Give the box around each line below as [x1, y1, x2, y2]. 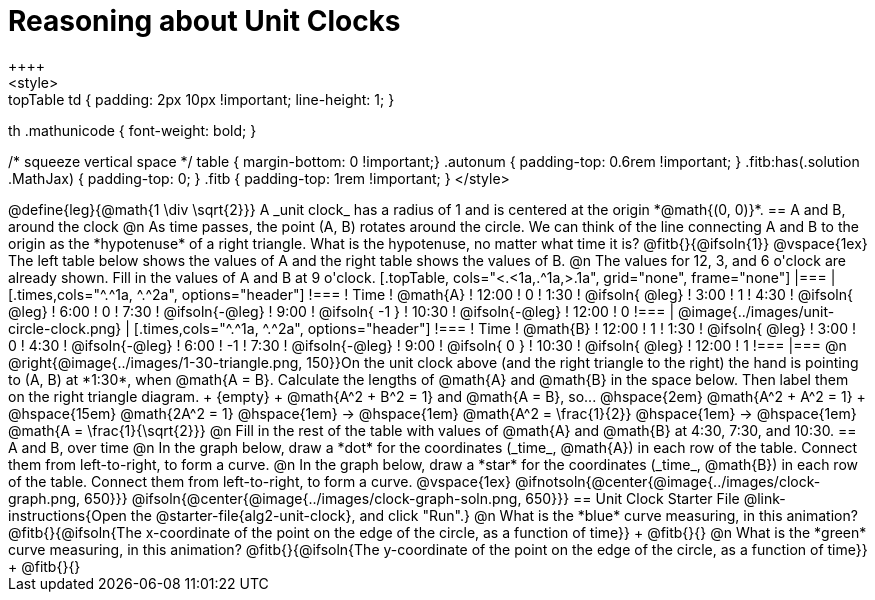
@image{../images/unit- [677, 302, 835, 320]
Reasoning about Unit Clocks [8, 4, 401, 38]
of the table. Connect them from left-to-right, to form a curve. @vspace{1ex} [8, 472, 512, 490]
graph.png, [8, 489, 81, 507]
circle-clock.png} [8, 319, 122, 337]
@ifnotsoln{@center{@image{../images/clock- [514, 472, 821, 490]
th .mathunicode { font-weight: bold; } [8, 121, 257, 139]
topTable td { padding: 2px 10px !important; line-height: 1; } [8, 90, 395, 108]
